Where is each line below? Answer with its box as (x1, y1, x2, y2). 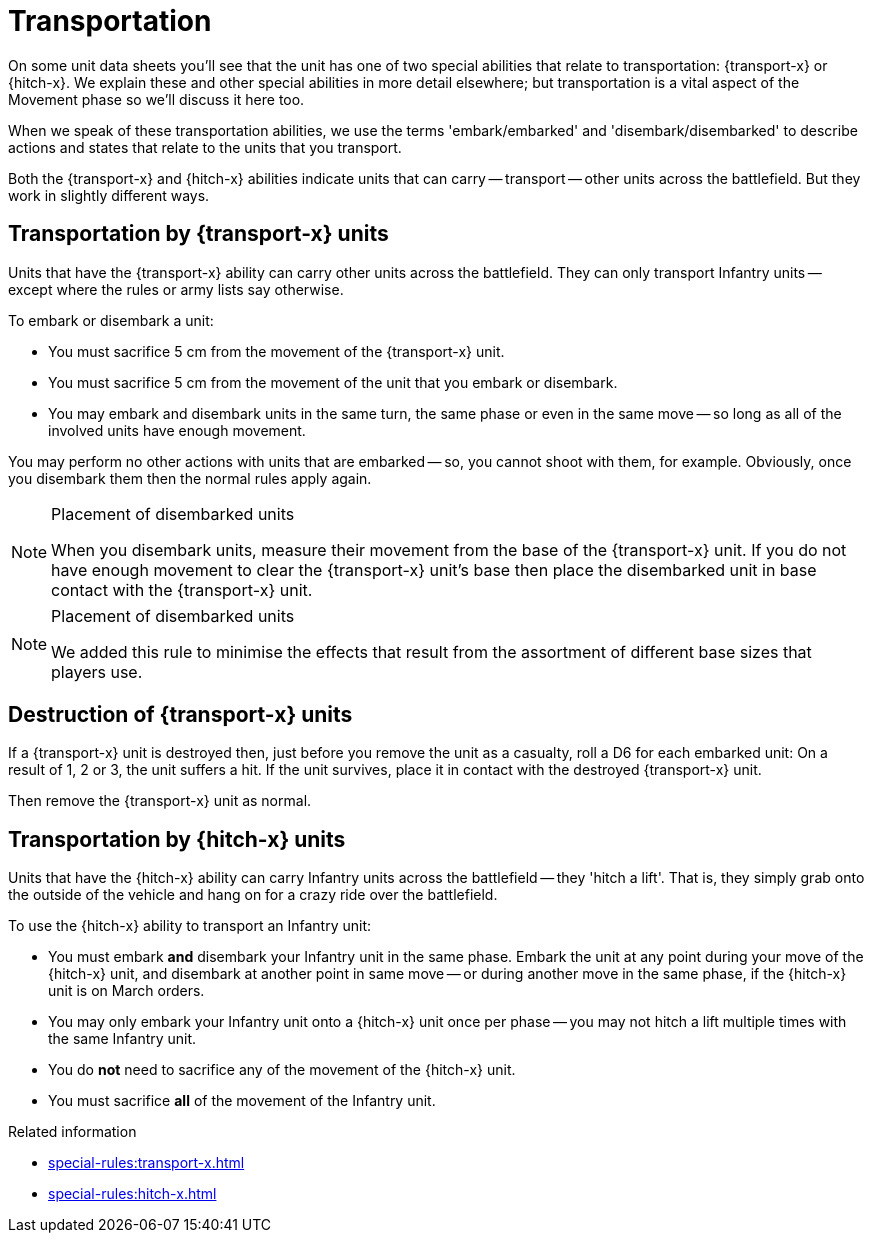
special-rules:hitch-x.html (48, 1185, 217, 1203)
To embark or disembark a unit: (8, 311, 214, 329)
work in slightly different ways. (8, 186, 210, 204)
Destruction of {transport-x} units (8, 702, 353, 728)
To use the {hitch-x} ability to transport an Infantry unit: (8, 917, 372, 935)
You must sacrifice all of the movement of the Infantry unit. (48, 1092, 436, 1110)
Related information (8, 1123, 137, 1141)
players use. (51, 661, 143, 682)
